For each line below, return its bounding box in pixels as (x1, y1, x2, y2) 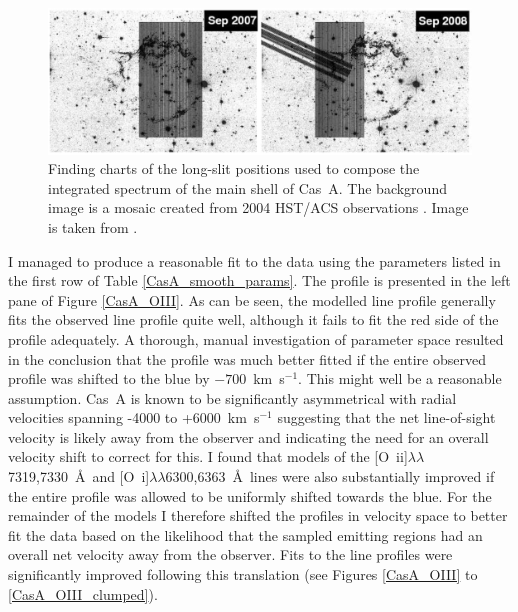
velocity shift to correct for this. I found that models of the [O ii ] (8, 446, 408, 467)
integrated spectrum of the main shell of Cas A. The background (48, 177, 447, 198)
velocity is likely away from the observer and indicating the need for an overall (8, 426, 489, 447)
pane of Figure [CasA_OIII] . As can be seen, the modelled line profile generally (8, 289, 496, 310)
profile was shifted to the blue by (8, 368, 210, 389)
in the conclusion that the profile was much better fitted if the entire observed (8, 348, 486, 369)
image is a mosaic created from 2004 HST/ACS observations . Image (48, 197, 469, 218)
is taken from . (48, 216, 138, 237)
